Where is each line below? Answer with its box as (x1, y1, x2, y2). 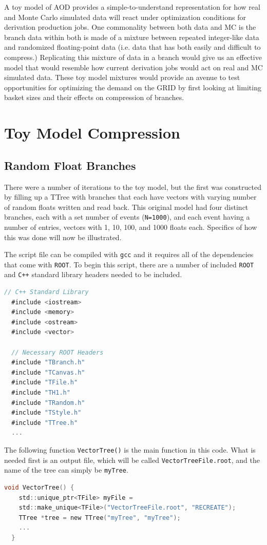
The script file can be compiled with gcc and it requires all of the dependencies (4, 249, 254, 260)
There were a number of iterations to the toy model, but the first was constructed (4, 181, 262, 192)
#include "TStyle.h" (11, 409, 82, 417)
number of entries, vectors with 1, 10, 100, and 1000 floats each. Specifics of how (4, 221, 257, 232)
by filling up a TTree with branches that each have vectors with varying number (4, 191, 257, 202)
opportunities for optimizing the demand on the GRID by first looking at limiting (4, 82, 261, 92)
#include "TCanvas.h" (11, 368, 85, 376)
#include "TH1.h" (11, 389, 70, 397)
